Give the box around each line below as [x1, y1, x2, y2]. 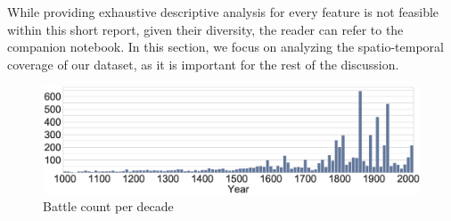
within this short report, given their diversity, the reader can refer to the [7, 20, 404, 38]
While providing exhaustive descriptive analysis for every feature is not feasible [7, 3, 439, 20]
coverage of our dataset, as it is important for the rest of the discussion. [7, 54, 399, 73]
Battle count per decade [43, 197, 174, 216]
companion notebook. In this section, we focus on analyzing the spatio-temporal [7, 37, 444, 56]
